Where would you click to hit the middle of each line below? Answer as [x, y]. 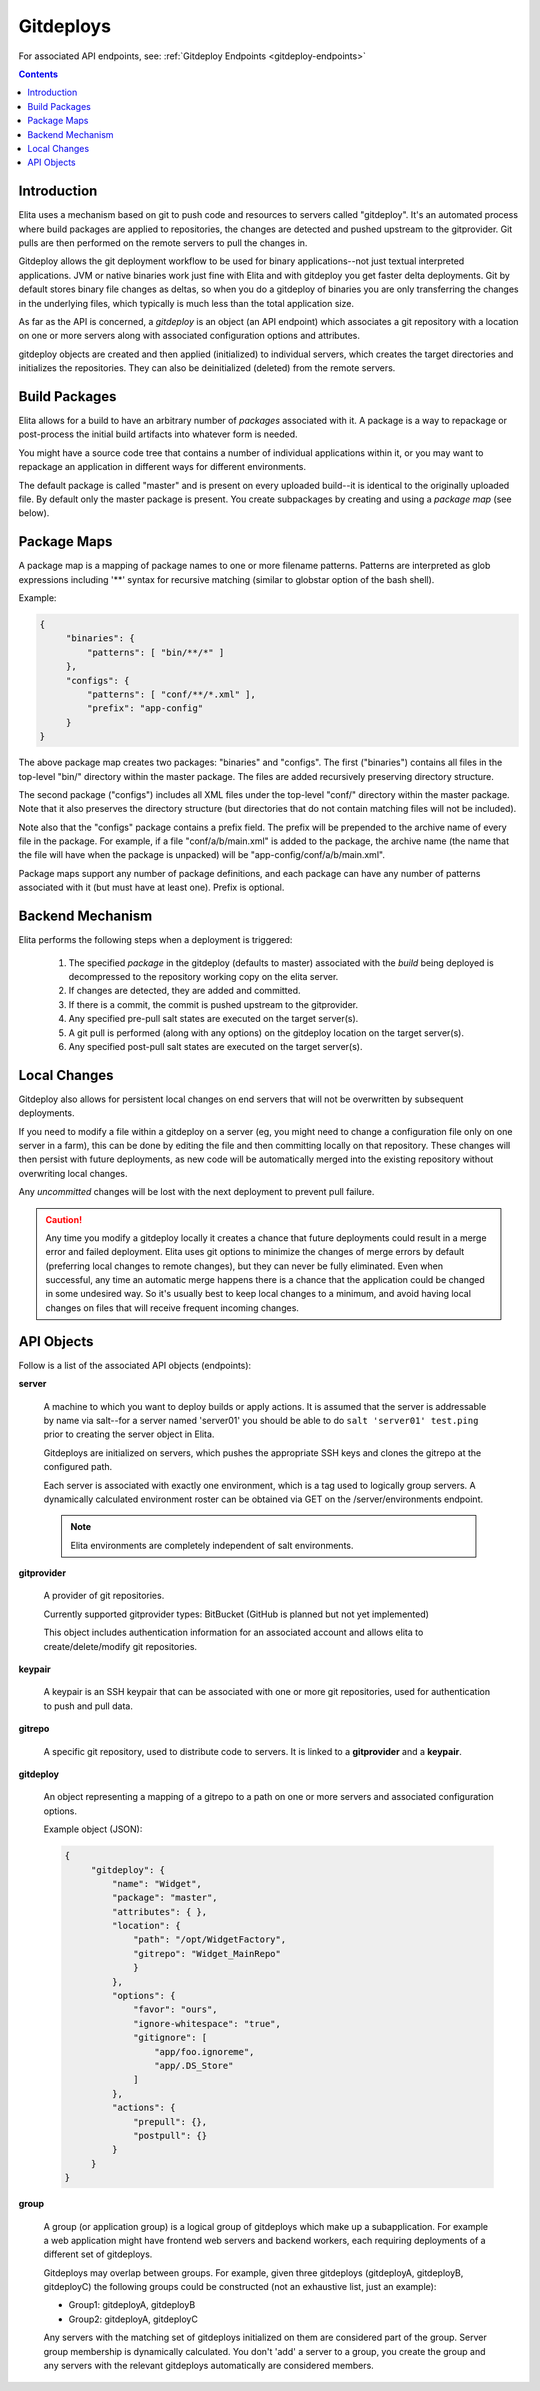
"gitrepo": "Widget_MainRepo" [207, 1953]
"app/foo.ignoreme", [204, 2051]
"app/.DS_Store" [193, 2065]
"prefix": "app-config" [145, 708]
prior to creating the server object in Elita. [129, 1434]
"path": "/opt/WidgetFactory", [210, 1939]
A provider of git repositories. [104, 1596]
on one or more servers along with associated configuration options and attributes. [189, 336]
